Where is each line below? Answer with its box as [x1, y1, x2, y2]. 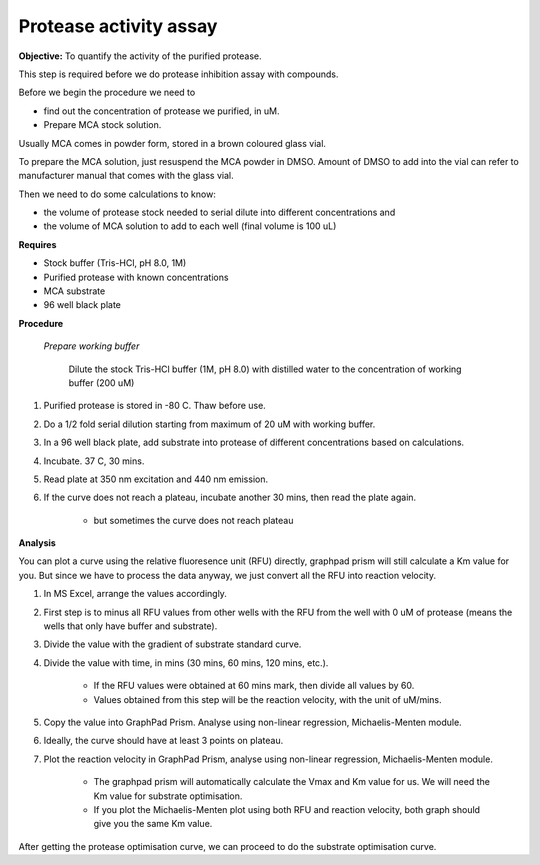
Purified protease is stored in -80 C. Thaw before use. [43, 400, 267, 412]
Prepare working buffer [43, 340, 140, 352]
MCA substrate [43, 285, 106, 297]
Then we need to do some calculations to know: [18, 188, 217, 200]
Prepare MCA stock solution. [43, 119, 162, 131]
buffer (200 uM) [68, 376, 135, 389]
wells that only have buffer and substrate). [43, 620, 218, 632]
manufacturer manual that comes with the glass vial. [18, 170, 234, 182]
